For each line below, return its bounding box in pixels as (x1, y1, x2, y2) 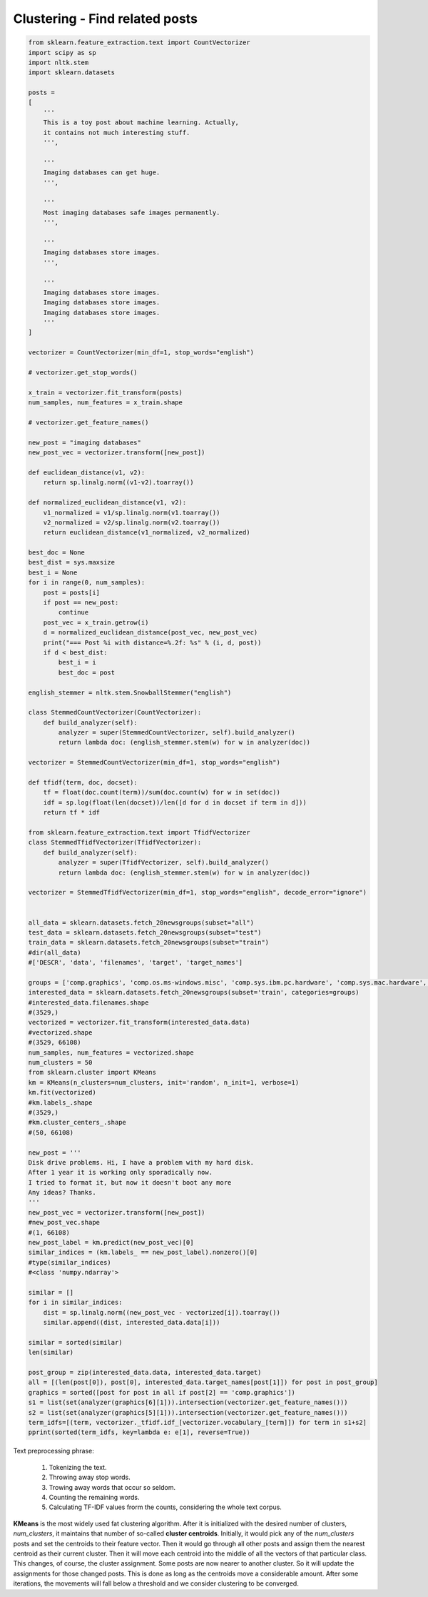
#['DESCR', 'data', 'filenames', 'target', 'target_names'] (28, 958, 243, 967)
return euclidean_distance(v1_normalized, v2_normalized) (43, 529, 250, 537)
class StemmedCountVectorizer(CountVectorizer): (28, 708, 202, 717)
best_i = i (58, 658, 96, 667)
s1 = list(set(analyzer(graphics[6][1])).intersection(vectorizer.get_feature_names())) (28, 1398, 349, 1407)
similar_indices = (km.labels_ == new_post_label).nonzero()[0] (28, 1248, 258, 1257)
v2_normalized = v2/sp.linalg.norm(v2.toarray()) (43, 518, 220, 527)
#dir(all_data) (28, 948, 81, 957)
